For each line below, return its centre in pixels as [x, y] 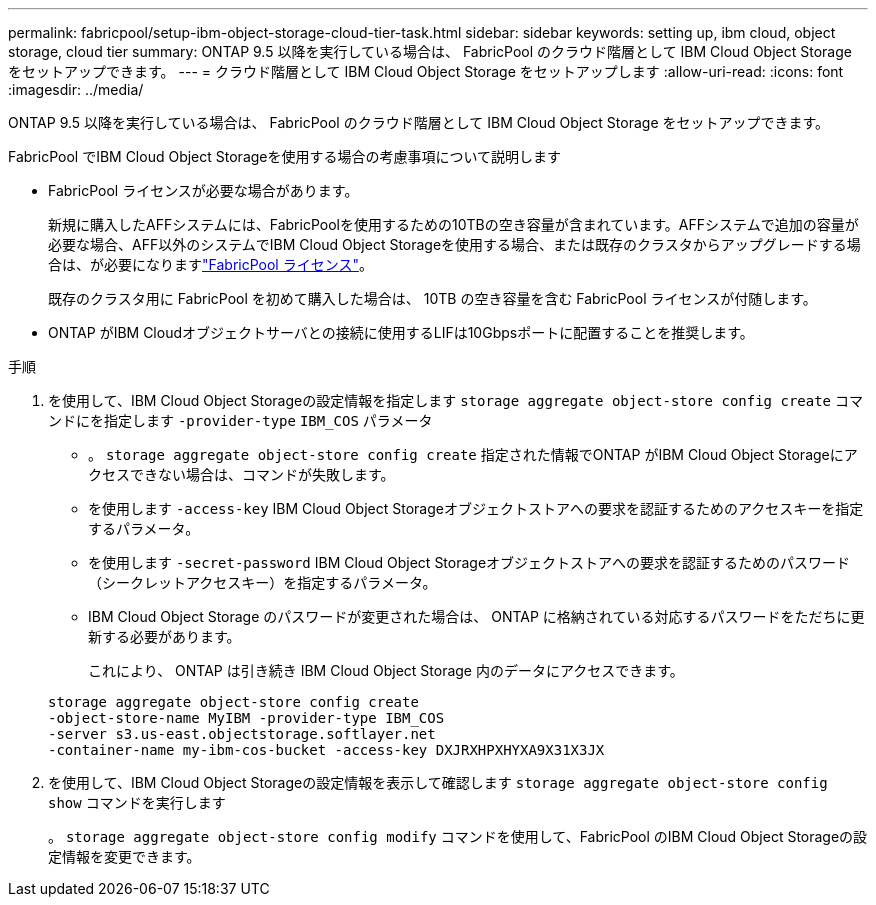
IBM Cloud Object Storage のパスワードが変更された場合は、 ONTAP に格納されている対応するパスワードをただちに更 [476, 616]
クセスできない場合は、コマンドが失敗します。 [241, 474]
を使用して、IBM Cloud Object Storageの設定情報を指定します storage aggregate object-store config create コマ [455, 400]
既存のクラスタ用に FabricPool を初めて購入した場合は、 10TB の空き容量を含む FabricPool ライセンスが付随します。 [432, 298]
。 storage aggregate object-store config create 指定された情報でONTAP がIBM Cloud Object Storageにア [473, 454]
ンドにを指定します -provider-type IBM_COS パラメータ [240, 420]
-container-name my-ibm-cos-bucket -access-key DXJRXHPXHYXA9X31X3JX [326, 750]
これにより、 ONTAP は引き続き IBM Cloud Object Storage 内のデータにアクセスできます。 [386, 670]
